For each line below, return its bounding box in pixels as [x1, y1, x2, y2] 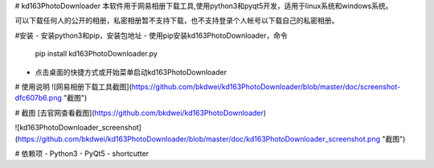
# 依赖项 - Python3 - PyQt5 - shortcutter [14, 149, 149, 158]
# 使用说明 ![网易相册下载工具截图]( [14, 81, 133, 92]
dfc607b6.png [14, 93, 62, 103]
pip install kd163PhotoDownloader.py [35, 49, 158, 59]
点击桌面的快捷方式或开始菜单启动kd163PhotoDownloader [35, 67, 227, 76]
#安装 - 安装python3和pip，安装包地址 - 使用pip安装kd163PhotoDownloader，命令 [14, 31, 289, 40]
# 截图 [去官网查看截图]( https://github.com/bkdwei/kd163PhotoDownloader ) [14, 108, 267, 117]
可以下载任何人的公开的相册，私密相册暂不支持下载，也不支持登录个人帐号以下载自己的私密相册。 [14, 16, 339, 26]
